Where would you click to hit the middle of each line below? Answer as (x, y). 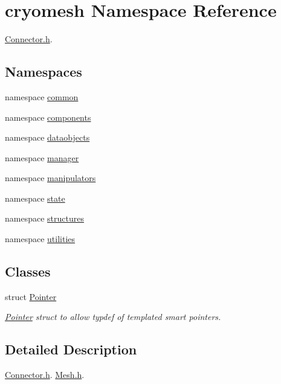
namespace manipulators (50, 178)
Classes (28, 271)
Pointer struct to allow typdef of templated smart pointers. (113, 317)
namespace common (42, 96)
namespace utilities (40, 239)
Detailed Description (71, 349)
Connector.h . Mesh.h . (45, 375)
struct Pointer (31, 296)
